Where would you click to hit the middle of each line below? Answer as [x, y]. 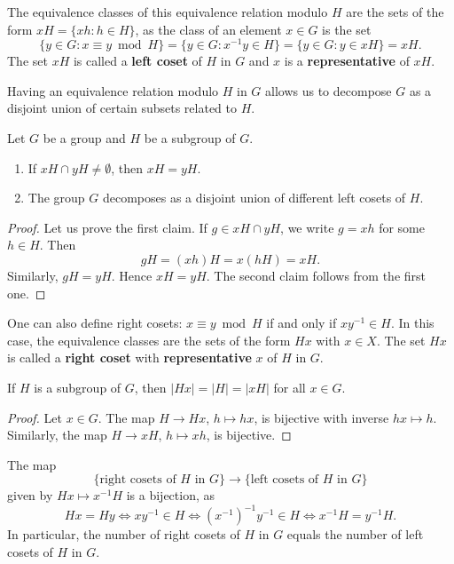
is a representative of [347, 61]
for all [290, 387]
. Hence [132, 276]
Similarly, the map [57, 435]
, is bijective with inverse [321, 417]
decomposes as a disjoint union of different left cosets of [254, 198]
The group [56, 198]
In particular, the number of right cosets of [124, 534]
